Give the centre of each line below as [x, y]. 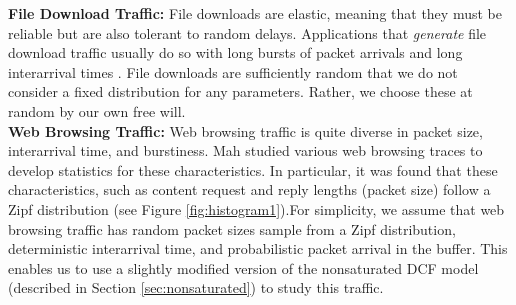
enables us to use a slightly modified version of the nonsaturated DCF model [243, 267]
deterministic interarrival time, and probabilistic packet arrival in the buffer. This [258, 248]
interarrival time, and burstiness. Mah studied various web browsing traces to [245, 150]
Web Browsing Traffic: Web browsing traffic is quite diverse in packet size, [245, 130]
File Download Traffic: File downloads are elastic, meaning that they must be [255, 13]
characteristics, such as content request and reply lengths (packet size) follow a [249, 189]
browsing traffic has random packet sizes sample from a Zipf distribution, [232, 228]
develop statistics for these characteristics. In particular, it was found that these [253, 169]
